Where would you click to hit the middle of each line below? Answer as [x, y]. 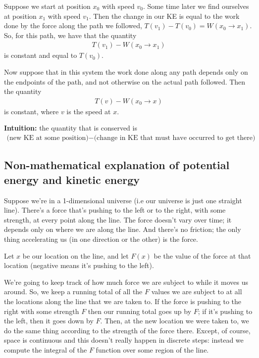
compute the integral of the [46, 349]
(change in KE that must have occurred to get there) [175, 138]
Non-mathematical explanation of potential [117, 165]
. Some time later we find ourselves [196, 6]
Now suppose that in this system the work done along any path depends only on [126, 72]
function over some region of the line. [152, 349]
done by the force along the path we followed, [73, 25]
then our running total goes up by [140, 311]
